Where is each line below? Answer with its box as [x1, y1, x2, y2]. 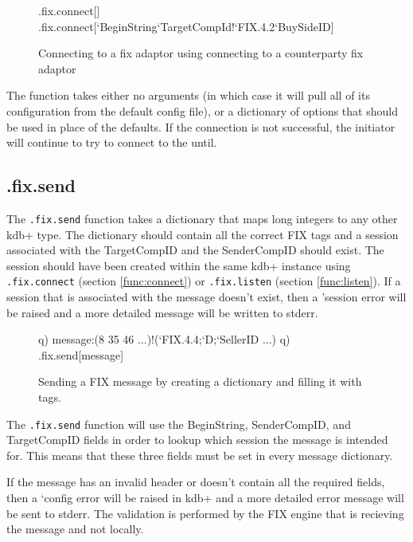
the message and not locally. [6, 520, 144, 537]
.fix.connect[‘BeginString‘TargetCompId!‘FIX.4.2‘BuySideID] [38, 18, 334, 34]
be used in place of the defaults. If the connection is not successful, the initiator [6, 118, 395, 135]
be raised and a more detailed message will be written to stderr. [6, 304, 318, 320]
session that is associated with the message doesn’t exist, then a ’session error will [6, 289, 407, 305]
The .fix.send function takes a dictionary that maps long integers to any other [6, 210, 398, 226]
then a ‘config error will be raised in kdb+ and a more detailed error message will [6, 489, 404, 506]
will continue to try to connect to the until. [6, 134, 217, 151]
